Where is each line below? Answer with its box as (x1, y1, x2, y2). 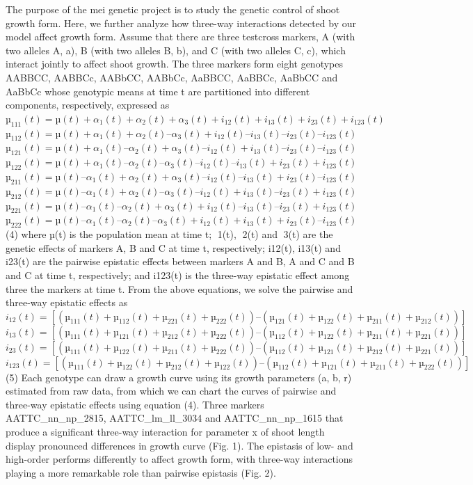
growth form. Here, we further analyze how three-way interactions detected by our (6, 15, 356, 30)
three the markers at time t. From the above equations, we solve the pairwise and (6, 281, 353, 296)
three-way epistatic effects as (6, 295, 128, 310)
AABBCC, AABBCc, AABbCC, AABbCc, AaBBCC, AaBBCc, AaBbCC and (6, 70, 338, 84)
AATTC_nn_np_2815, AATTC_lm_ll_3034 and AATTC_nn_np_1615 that (6, 411, 344, 425)
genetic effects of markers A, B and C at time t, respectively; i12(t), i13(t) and (6, 240, 341, 255)
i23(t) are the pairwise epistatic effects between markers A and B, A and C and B (6, 254, 355, 269)
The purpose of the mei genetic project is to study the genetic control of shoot (6, 2, 340, 16)
